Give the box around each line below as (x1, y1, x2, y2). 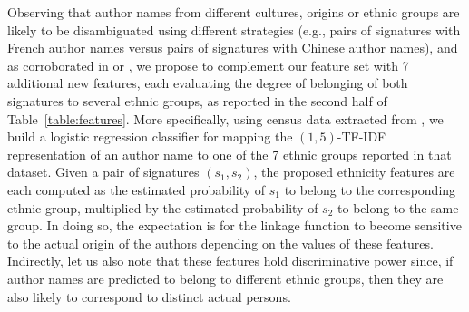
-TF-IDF (337, 127, 386, 146)
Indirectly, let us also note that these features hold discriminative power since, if (7, 251, 454, 270)
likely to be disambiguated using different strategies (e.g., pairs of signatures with (7, 20, 461, 39)
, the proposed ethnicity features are (253, 162, 455, 181)
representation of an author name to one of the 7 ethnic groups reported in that (7, 144, 452, 163)
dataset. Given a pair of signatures (7, 162, 200, 181)
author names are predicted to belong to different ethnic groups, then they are (7, 268, 444, 288)
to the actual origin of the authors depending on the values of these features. (7, 233, 434, 252)
